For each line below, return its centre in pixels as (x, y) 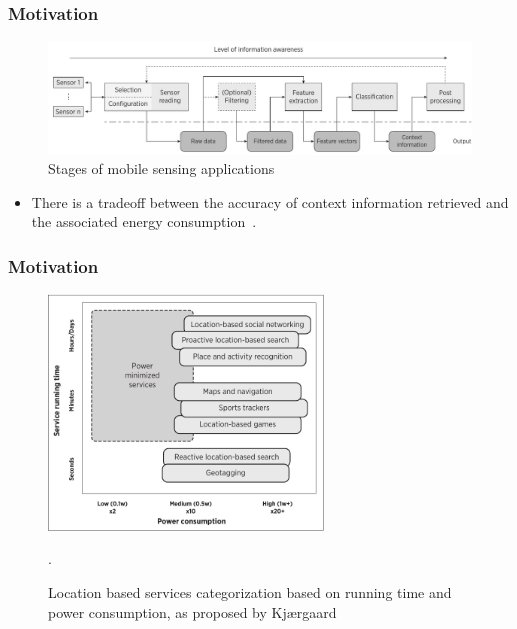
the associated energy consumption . (144, 221)
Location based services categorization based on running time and (250, 591)
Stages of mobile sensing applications (161, 168)
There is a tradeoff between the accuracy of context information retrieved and (270, 201)
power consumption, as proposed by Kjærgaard (192, 611)
